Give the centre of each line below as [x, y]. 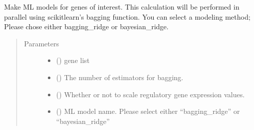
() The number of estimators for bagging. [120, 77]
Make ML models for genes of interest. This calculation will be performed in [122, 7]
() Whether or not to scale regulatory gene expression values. [150, 94]
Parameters [41, 43]
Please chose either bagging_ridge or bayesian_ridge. [86, 26]
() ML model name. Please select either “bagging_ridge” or [148, 111]
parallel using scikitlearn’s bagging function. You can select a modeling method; [127, 16]
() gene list [73, 60]
